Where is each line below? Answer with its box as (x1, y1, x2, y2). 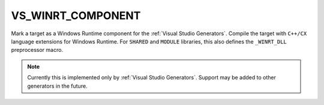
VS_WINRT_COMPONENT (11, 9, 141, 22)
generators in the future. (27, 82, 88, 89)
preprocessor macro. (11, 47, 63, 54)
